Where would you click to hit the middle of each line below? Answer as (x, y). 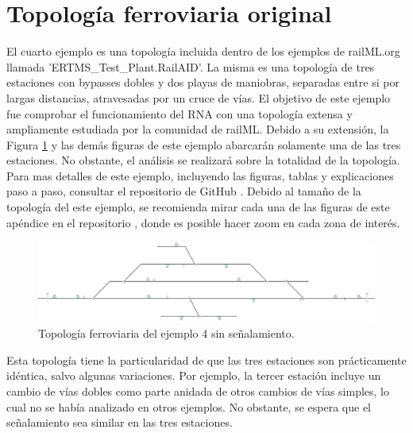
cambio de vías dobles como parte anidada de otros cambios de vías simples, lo (198, 391)
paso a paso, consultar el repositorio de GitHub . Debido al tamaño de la (184, 191)
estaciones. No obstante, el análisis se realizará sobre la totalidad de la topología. (203, 160)
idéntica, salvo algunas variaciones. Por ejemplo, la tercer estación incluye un (194, 375)
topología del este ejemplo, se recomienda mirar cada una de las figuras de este (198, 207)
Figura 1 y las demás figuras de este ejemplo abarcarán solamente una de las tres (204, 144)
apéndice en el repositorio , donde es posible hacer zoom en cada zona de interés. (203, 222)
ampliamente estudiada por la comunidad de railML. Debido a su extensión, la (198, 129)
